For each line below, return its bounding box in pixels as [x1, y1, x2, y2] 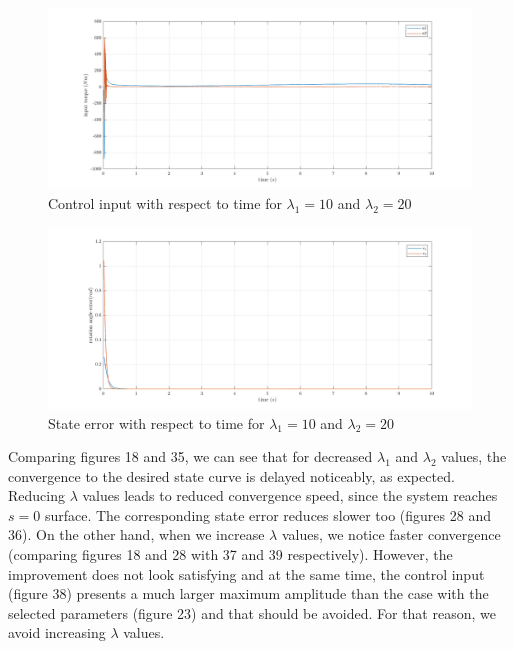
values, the [441, 446, 507, 467]
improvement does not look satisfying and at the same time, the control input [8, 563, 485, 584]
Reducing [8, 485, 65, 506]
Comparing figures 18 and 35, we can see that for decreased [8, 446, 373, 467]
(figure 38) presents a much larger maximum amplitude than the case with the [8, 583, 489, 604]
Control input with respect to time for [48, 192, 282, 213]
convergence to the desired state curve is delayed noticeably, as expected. [8, 465, 455, 486]
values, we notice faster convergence [281, 524, 501, 545]
